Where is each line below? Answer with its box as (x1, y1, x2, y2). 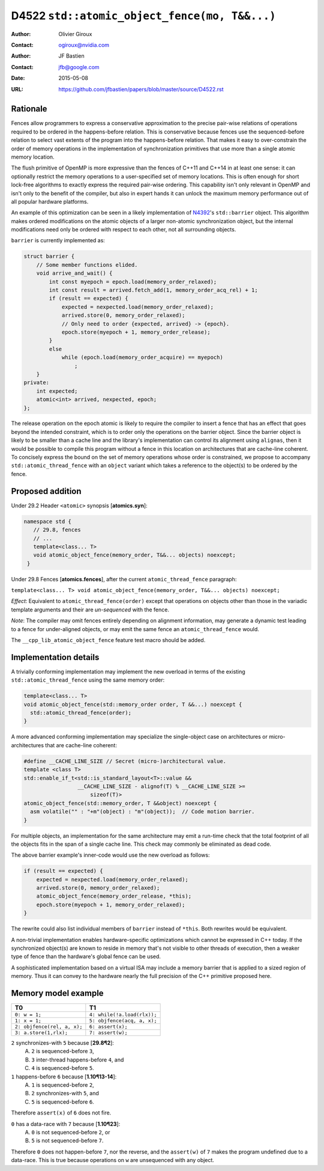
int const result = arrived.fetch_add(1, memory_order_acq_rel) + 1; (49, 287, 258, 294)
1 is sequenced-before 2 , (31, 1081, 94, 1089)
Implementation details (11, 652, 100, 662)
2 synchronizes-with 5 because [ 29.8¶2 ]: (11, 1039, 114, 1047)
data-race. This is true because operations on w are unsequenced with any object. (11, 1157, 214, 1164)
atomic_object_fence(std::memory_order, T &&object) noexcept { (23, 800, 217, 807)
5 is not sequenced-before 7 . (31, 1137, 104, 1145)
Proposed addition (11, 486, 82, 496)
